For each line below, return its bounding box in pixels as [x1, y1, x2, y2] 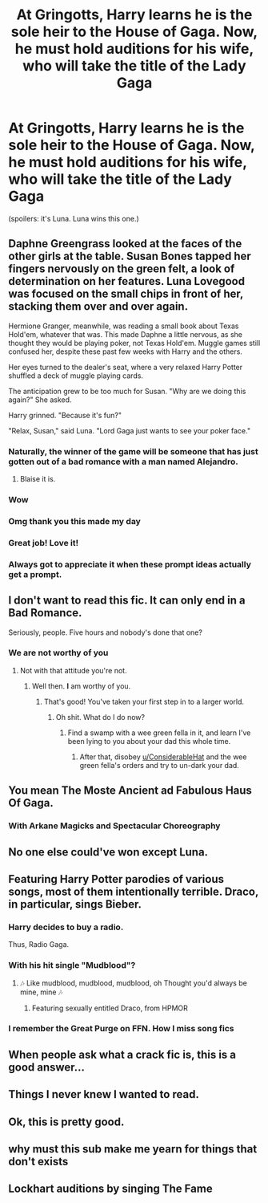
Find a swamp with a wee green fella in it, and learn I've [67, 728, 251, 738]
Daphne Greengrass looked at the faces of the [8, 237, 242, 250]
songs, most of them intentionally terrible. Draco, [8, 884, 258, 898]
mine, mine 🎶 [19, 987, 63, 997]
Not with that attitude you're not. [19, 665, 127, 675]
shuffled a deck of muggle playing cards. [8, 371, 144, 380]
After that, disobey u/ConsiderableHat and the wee [79, 752, 247, 762]
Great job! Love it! [8, 537, 79, 548]
